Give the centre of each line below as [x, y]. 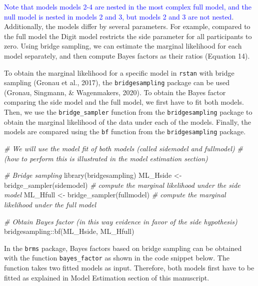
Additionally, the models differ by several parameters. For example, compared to [127, 26]
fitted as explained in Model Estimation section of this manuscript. [107, 277]
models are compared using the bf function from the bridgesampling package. [125, 131]
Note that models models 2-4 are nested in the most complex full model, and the [128, 7]
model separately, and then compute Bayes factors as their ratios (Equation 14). [127, 55]
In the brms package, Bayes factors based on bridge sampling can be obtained [123, 248]
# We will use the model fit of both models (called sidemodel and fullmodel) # [123, 148]
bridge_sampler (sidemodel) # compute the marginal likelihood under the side [122, 185]
